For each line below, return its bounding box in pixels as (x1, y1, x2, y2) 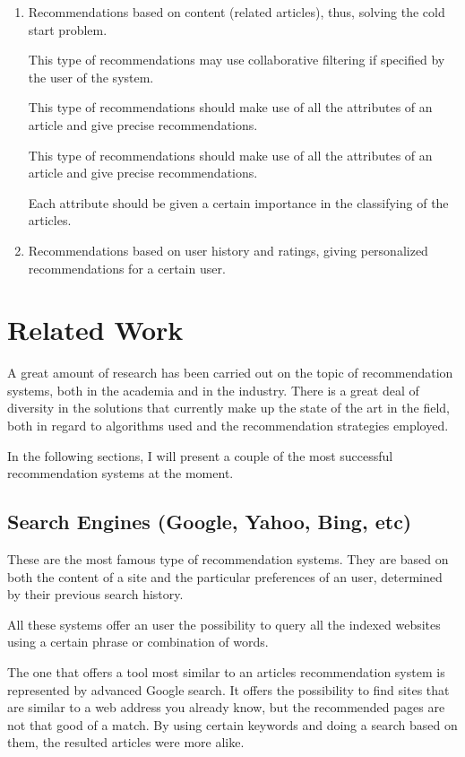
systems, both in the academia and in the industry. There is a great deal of (7, 380, 419, 399)
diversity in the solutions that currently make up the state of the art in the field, (7, 398, 450, 417)
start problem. (28, 20, 108, 39)
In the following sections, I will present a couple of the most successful (7, 446, 393, 465)
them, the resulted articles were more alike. (7, 733, 245, 752)
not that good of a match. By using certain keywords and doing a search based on (7, 715, 458, 734)
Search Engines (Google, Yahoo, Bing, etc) (7, 508, 412, 535)
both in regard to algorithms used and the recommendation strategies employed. (7, 416, 449, 435)
